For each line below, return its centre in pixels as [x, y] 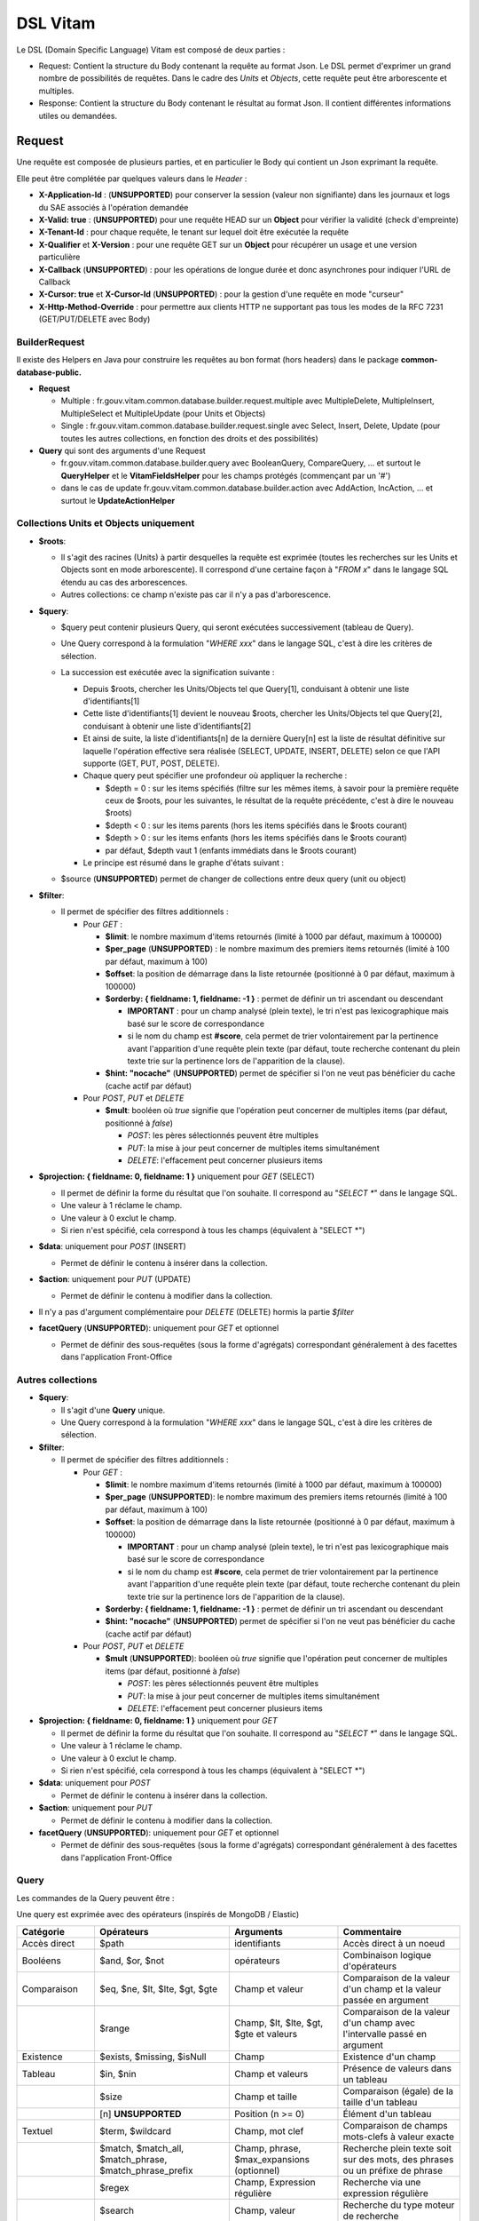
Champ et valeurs [271, 2074]
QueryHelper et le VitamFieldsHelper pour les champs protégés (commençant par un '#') [226, 475]
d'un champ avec [379, 2023]
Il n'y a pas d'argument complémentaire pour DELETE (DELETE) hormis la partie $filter [196, 1311]
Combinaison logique [387, 1954]
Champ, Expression [275, 2182]
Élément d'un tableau [387, 2114]
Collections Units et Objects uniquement [106, 523]
